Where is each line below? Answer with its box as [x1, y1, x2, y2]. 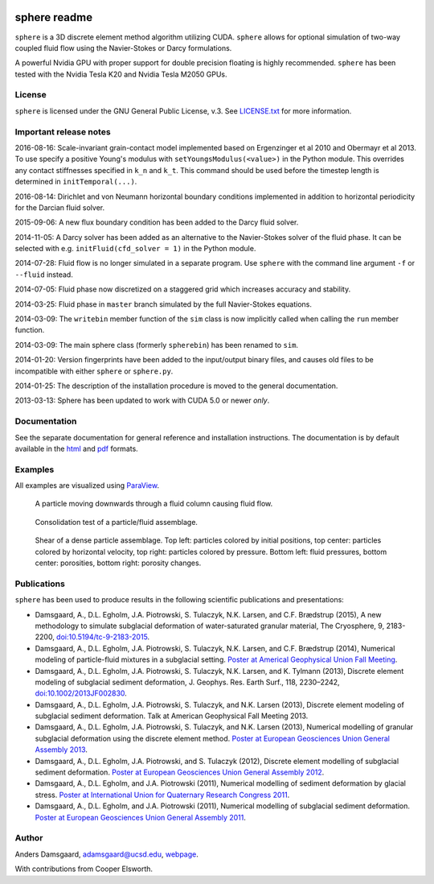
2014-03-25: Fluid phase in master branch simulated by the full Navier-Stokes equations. [14, 299, 313, 309]
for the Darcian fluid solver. [14, 202, 104, 213]
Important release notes [14, 126, 112, 137]
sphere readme [14, 10, 92, 24]
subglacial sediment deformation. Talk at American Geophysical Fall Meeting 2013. [35, 711, 309, 721]
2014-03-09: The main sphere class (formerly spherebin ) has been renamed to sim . [14, 340, 299, 349]
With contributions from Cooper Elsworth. [14, 864, 153, 874]
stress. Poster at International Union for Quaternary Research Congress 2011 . [35, 790, 290, 799]
